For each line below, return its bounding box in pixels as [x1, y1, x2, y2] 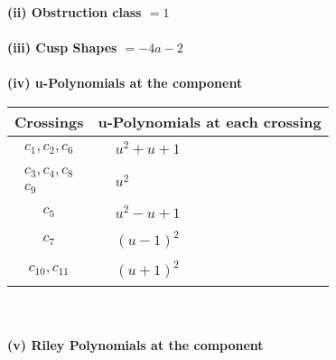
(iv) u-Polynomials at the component [7, 73, 243, 92]
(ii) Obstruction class [7, 3, 142, 21]
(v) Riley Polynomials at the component [7, 335, 264, 354]
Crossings [14, 110, 84, 132]
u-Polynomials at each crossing [98, 110, 322, 132]
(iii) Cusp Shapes [7, 38, 117, 57]
